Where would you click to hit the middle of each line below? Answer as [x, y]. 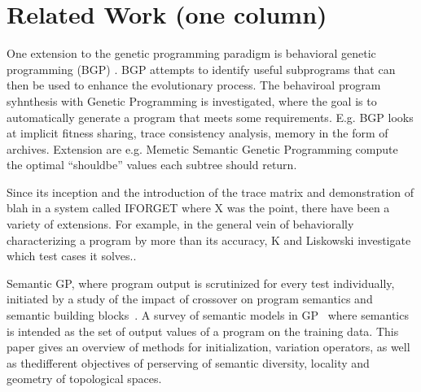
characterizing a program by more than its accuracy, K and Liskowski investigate [209, 240]
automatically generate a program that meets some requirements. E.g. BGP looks [210, 117]
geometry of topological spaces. [84, 379]
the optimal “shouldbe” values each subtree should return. [152, 165]
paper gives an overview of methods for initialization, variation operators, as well [208, 347]
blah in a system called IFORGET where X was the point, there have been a [198, 208]
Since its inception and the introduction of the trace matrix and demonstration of [210, 192]
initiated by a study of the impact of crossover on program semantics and [190, 299]
